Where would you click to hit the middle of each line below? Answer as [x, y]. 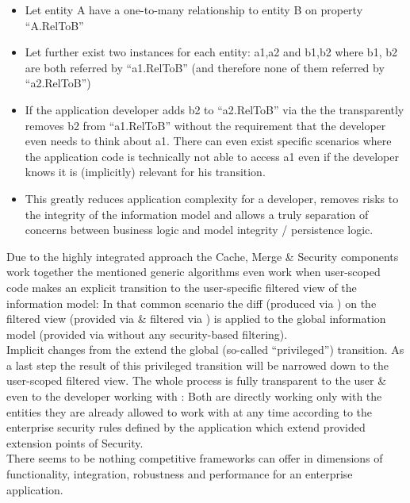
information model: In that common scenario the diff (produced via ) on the [192, 303]
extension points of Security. [75, 442]
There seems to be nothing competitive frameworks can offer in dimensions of [195, 458]
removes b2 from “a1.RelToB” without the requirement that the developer [205, 125]
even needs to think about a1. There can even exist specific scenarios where [208, 141]
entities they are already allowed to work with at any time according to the [190, 411]
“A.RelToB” [54, 25]
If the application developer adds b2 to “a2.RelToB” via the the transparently [215, 109]
